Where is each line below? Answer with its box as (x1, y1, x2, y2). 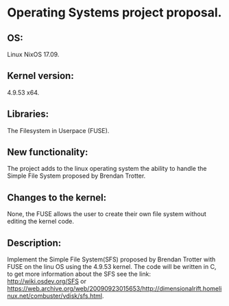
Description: (7, 237, 62, 248)
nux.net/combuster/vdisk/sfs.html (7, 292, 103, 300)
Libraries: (7, 108, 49, 120)
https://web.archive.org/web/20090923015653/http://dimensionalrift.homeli (7, 285, 222, 293)
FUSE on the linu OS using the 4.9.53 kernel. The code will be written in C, (7, 263, 217, 271)
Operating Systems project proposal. (7, 5, 222, 21)
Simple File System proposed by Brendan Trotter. (7, 172, 146, 180)
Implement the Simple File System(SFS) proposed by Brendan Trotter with (7, 255, 216, 263)
